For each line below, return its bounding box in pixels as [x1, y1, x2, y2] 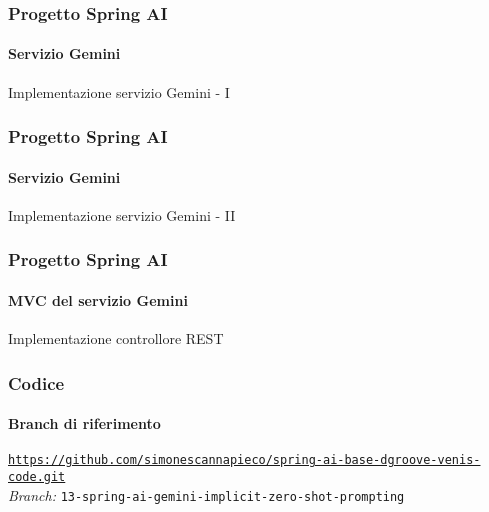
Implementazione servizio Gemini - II [8, 204, 236, 225]
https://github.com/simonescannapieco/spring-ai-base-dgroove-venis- [8, 453, 481, 468]
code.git [8, 470, 66, 484]
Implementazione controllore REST [8, 328, 224, 349]
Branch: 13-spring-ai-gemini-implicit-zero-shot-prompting [8, 484, 405, 505]
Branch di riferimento [8, 413, 161, 434]
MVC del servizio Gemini [8, 289, 188, 310]
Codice [8, 370, 65, 395]
